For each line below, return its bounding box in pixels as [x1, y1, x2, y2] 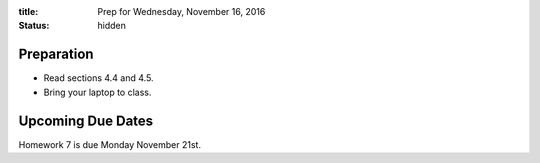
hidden [97, 20, 127, 32]
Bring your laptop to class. [43, 86, 152, 98]
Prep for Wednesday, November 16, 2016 [97, 6, 266, 17]
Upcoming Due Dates [18, 112, 154, 129]
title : [18, 6, 39, 17]
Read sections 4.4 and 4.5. [43, 72, 154, 84]
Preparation [18, 46, 94, 63]
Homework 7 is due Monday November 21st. [18, 138, 202, 150]
